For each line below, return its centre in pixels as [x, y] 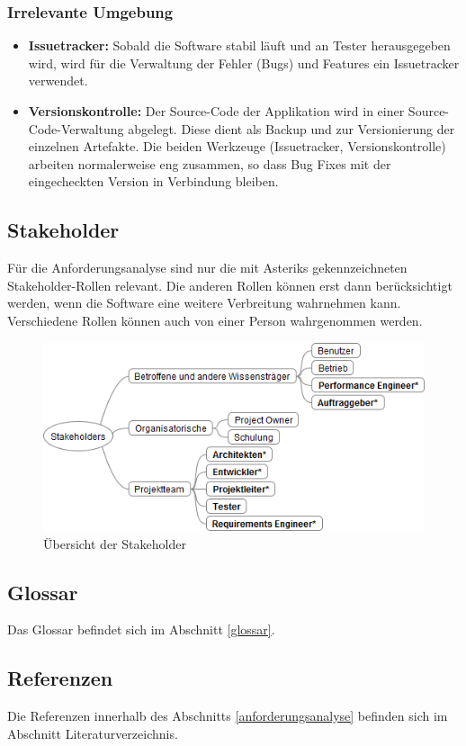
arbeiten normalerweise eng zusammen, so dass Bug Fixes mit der [210, 163]
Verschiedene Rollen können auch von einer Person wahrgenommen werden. [215, 320]
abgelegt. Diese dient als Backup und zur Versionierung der [291, 128]
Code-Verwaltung [76, 128]
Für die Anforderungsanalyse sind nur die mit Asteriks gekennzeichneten [207, 268]
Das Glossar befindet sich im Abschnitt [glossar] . [141, 629]
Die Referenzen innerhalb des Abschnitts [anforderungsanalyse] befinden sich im [228, 716]
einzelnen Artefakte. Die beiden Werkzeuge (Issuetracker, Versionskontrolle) [237, 146]
